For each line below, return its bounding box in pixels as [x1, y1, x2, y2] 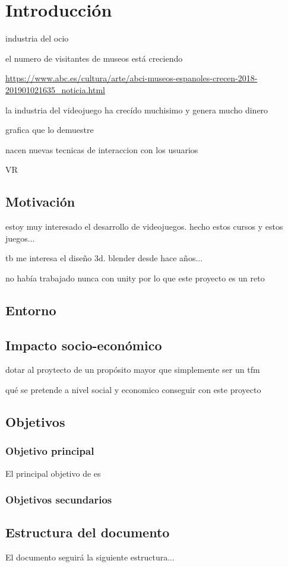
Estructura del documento [5, 523, 170, 541]
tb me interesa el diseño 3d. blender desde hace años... [5, 252, 203, 264]
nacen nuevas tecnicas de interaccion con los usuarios [5, 143, 198, 156]
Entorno [5, 300, 56, 319]
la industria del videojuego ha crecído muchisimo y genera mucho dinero [5, 103, 268, 116]
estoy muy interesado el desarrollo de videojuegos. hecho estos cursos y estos [5, 220, 283, 233]
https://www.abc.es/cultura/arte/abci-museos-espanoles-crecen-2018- [5, 72, 258, 84]
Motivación [5, 192, 75, 211]
